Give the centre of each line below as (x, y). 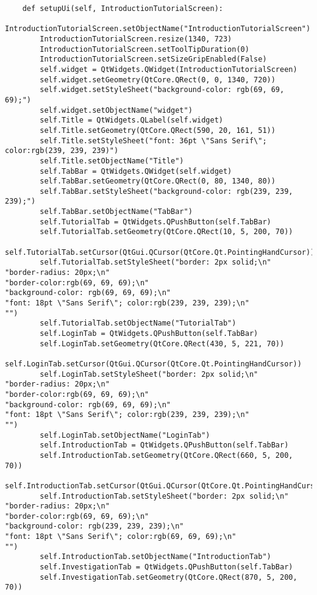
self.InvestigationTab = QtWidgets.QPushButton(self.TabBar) (166, 567)
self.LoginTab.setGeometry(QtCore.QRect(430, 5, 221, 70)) (162, 344)
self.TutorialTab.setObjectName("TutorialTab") (138, 323)
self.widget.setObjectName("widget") (116, 110)
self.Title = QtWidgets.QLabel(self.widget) (131, 120)
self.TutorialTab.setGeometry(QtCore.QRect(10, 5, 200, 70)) (166, 232)
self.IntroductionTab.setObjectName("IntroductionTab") (155, 557)
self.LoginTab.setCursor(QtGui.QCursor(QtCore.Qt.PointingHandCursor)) (153, 364)
